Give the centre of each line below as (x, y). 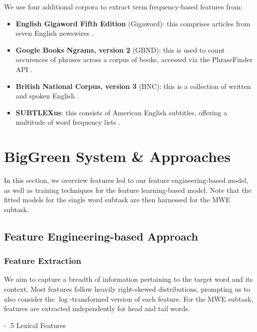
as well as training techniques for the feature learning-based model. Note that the (128, 190)
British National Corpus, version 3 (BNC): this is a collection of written (133, 86)
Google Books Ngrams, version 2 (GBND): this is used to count (120, 49)
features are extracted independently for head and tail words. (97, 308)
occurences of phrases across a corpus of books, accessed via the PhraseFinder (134, 59)
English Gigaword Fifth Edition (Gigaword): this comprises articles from (133, 23)
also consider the (30, 298)
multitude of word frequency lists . (68, 122)
